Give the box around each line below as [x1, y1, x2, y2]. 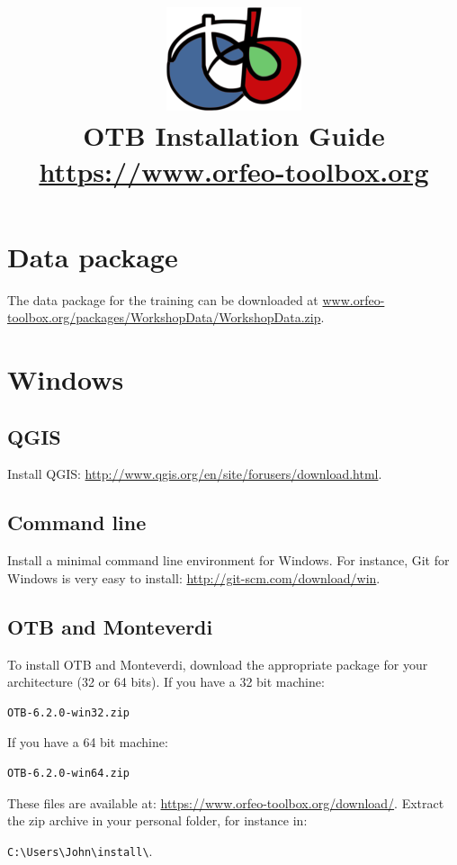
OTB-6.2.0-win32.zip [7, 706, 130, 719]
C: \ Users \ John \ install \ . [7, 841, 153, 860]
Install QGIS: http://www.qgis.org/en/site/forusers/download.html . [7, 464, 382, 483]
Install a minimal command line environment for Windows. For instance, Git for [7, 551, 450, 570]
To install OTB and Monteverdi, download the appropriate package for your [7, 654, 428, 673]
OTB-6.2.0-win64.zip [7, 767, 130, 780]
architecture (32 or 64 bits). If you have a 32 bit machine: [7, 672, 325, 691]
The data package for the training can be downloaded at [7, 290, 318, 309]
